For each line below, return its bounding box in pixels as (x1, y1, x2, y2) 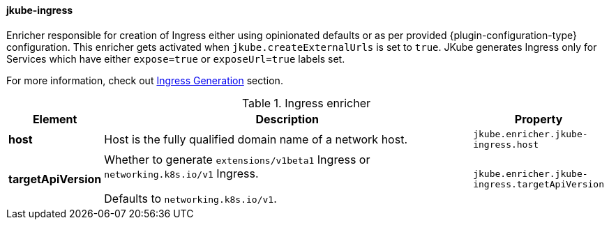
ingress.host (473, 139, 539, 150)
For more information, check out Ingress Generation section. (6, 74, 283, 86)
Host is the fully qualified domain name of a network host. (104, 132, 407, 146)
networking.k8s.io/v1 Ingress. (104, 166, 259, 180)
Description (255, 111, 319, 126)
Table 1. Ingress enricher (241, 95, 371, 110)
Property (514, 111, 563, 126)
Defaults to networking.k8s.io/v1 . (104, 191, 277, 205)
